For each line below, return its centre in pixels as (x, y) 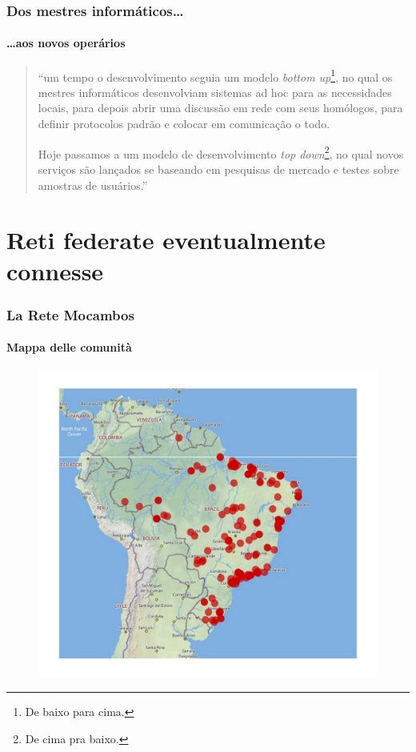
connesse (55, 271)
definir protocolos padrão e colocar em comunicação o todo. (184, 124)
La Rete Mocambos (70, 314)
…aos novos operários (66, 43)
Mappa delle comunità (69, 347)
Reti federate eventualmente (166, 240)
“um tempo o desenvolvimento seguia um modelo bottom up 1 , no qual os (215, 75)
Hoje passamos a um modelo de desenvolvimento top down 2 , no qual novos (221, 152)
